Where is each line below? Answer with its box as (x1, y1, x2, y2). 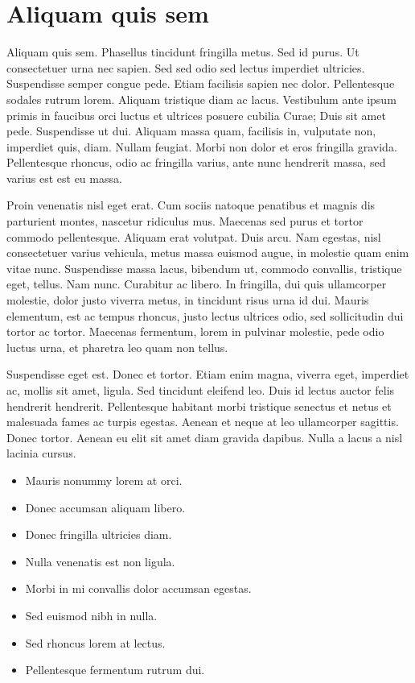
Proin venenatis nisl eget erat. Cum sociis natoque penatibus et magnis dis (6, 197, 376, 213)
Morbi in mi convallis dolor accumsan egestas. (25, 580, 252, 597)
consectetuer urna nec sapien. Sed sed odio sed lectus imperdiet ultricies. (6, 59, 365, 76)
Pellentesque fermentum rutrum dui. (25, 661, 205, 678)
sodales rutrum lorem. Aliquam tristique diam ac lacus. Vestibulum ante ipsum (6, 90, 397, 107)
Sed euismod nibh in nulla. (25, 606, 158, 623)
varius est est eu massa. (6, 169, 122, 186)
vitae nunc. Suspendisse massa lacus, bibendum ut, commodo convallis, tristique (6, 259, 402, 276)
